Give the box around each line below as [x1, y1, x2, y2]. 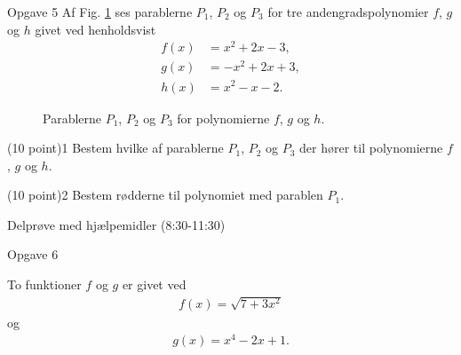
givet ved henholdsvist [35, 20, 156, 38]
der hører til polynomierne [299, 138, 443, 157]
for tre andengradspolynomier [267, 3, 429, 20]
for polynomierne [177, 108, 270, 127]
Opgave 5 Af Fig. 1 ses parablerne [7, 3, 193, 20]
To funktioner [7, 275, 82, 294]
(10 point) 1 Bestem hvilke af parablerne [7, 138, 224, 157]
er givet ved [122, 275, 187, 294]
